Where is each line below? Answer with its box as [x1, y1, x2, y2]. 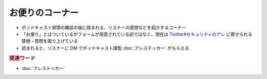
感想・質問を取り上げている [21, 38, 78, 44]
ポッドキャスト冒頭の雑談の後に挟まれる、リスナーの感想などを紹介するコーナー [21, 25, 186, 30]
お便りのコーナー [9, 7, 79, 18]
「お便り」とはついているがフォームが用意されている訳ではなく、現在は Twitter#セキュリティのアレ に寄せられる [21, 31, 253, 37]
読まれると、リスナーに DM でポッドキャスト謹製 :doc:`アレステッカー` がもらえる [21, 45, 189, 51]
